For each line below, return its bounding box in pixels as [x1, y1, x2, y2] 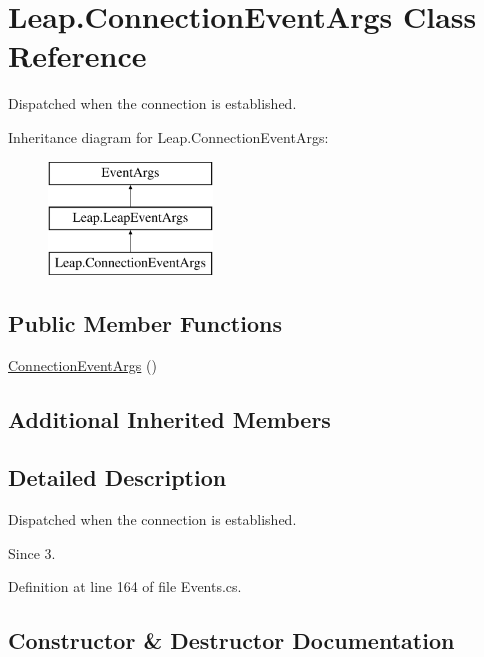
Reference [8, 35, 147, 76]
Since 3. [8, 542, 56, 563]
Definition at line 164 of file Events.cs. [8, 576, 242, 597]
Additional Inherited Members [8, 403, 331, 434]
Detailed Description [8, 462, 227, 493]
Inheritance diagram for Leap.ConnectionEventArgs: [8, 126, 329, 147]
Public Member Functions [8, 307, 282, 338]
